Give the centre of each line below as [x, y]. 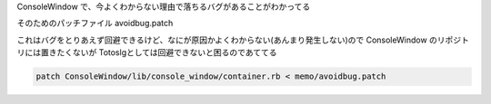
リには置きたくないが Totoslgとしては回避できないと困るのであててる [147, 52]
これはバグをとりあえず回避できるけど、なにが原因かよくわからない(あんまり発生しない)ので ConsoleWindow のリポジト [243, 40]
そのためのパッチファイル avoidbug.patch [95, 24]
